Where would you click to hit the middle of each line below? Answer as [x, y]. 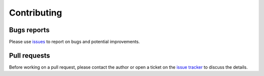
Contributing [35, 13]
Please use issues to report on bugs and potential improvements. [75, 42]
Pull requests [30, 55]
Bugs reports [29, 30]
